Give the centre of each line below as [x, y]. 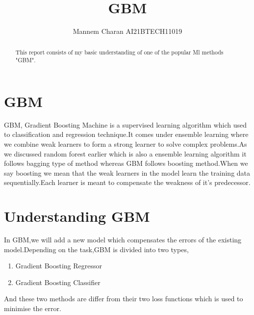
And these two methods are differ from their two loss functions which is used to [124, 299]
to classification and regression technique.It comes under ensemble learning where [126, 134]
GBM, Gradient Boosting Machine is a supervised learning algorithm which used [126, 124]
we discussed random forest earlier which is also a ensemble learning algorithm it [125, 153]
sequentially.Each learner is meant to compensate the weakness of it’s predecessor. [127, 182]
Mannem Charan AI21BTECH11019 [127, 31]
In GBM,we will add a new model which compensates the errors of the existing [123, 240]
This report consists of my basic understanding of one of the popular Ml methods [119, 52]
